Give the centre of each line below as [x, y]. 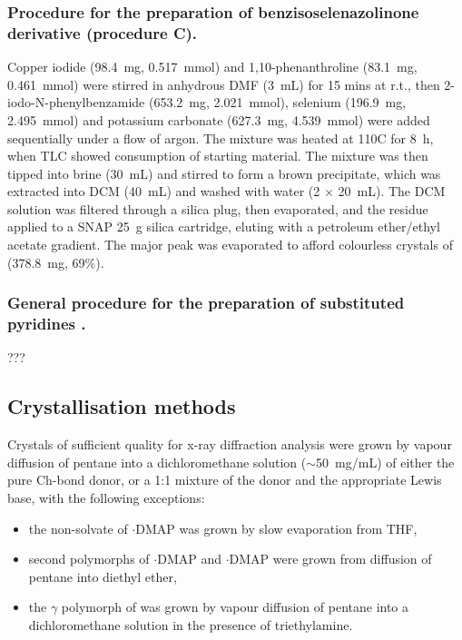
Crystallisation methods [122, 406]
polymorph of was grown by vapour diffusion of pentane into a [235, 607]
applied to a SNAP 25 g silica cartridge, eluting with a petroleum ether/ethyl [224, 226]
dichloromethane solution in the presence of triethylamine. [191, 624]
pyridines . [47, 324]
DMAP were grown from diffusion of [330, 559]
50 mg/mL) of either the [385, 462]
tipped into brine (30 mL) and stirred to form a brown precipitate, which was [224, 173]
